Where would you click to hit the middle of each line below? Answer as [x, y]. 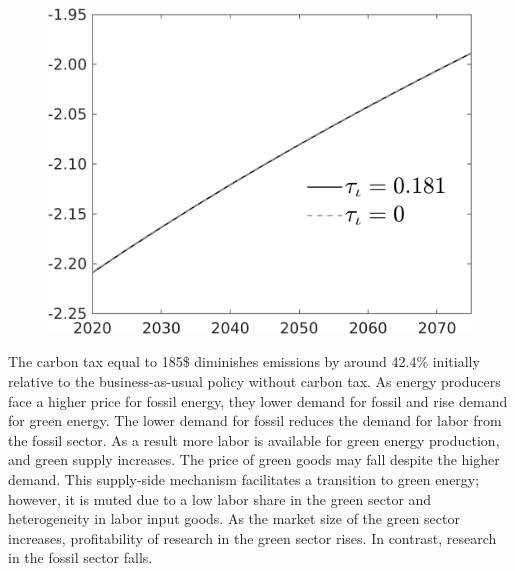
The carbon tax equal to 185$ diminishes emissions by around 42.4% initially [244, 361]
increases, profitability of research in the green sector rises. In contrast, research [252, 537]
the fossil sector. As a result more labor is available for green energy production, [254, 439]
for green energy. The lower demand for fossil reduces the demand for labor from [255, 420]
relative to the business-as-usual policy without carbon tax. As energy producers [254, 380]
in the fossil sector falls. [80, 557]
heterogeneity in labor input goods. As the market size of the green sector [234, 518]
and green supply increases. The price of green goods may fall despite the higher [254, 459]
